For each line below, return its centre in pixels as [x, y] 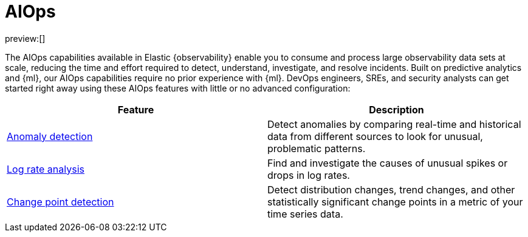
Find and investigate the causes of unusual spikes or [388, 163]
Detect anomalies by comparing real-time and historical [394, 124]
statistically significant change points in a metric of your [395, 202]
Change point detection [60, 202]
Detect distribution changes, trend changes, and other [391, 189]
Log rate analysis [46, 169]
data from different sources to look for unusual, [375, 136]
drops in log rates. [309, 175]
